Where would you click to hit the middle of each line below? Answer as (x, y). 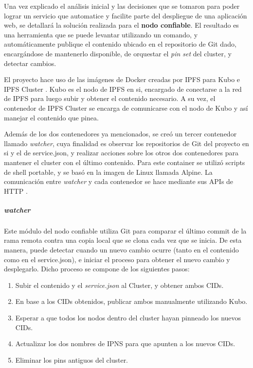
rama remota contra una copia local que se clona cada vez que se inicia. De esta (123, 240)
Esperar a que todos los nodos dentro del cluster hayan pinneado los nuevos (128, 318)
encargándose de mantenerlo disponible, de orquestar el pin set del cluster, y (118, 53)
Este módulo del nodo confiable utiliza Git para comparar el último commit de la (125, 230)
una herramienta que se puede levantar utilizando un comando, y (101, 34)
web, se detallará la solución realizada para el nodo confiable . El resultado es (121, 25)
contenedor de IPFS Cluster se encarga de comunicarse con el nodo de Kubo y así (126, 108)
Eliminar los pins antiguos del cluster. (72, 360)
